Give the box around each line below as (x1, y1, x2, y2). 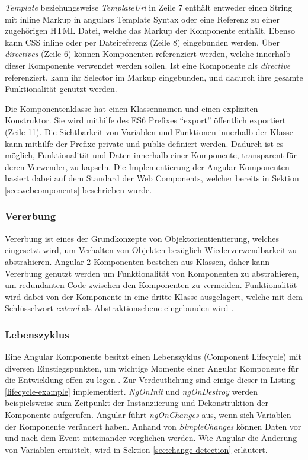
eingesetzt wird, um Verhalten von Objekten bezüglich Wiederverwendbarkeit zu (5, 244, 297, 256)
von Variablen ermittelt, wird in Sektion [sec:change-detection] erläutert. (5, 443, 268, 455)
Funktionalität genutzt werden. (5, 82, 117, 95)
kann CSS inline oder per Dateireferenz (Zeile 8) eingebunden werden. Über (5, 36, 280, 48)
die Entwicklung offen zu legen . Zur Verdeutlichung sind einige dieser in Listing (5, 373, 296, 386)
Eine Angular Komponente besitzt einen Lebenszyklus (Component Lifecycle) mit (5, 350, 301, 363)
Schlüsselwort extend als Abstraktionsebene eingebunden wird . (5, 302, 234, 314)
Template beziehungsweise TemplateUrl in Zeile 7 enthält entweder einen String (5, 1, 293, 13)
